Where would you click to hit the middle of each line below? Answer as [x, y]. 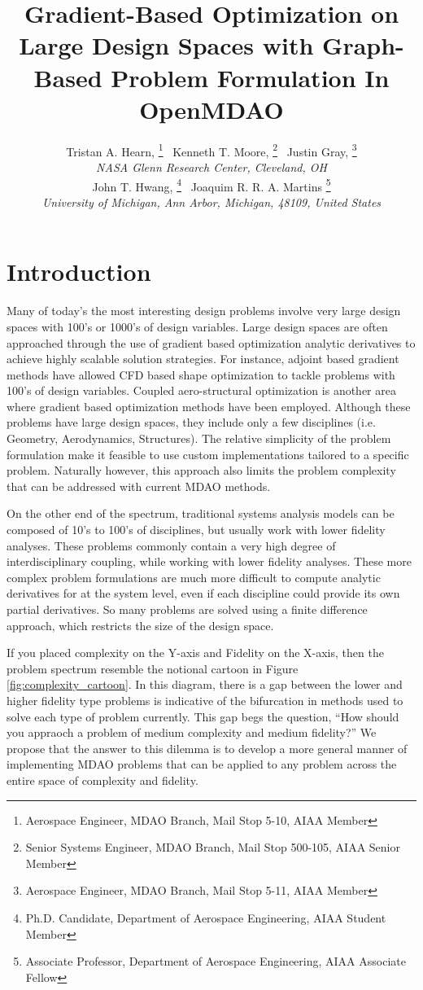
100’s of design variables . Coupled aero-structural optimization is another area [201, 390]
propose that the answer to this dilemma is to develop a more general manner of [207, 748]
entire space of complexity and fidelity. [102, 780]
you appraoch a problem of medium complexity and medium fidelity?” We [192, 732]
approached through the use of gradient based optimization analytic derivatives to [211, 342]
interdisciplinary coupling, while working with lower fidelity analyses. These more [209, 561]
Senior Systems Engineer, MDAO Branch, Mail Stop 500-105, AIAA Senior [213, 847]
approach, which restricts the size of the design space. [140, 625]
